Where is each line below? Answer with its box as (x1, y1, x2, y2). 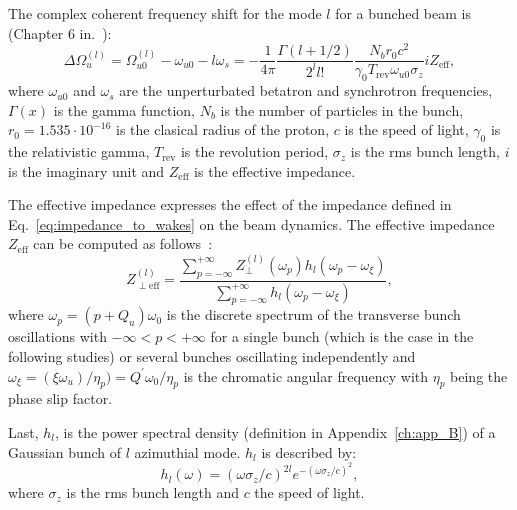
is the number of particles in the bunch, (220, 99, 464, 120)
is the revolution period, (180, 141, 329, 162)
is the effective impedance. (194, 160, 356, 181)
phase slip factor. (8, 388, 113, 409)
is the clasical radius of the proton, (116, 119, 330, 140)
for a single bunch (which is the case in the (210, 326, 474, 347)
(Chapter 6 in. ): (8, 22, 112, 43)
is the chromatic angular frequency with (183, 365, 429, 386)
